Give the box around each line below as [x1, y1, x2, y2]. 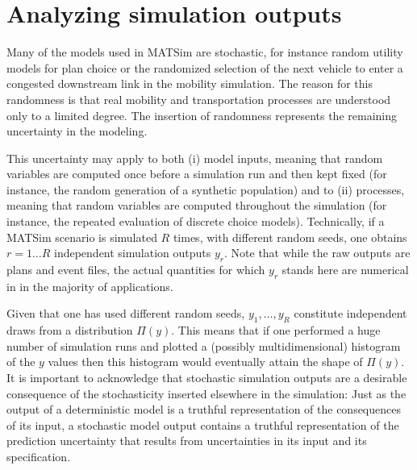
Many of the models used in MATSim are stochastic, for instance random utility [6, 44, 403, 60]
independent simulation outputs [54, 244, 211, 261]
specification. [6, 447, 71, 464]
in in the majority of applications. [6, 277, 173, 294]
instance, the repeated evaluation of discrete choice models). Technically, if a [6, 213, 385, 230]
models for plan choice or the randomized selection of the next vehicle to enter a [6, 59, 403, 76]
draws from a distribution [6, 322, 133, 339]
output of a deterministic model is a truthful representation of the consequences [6, 401, 401, 418]
